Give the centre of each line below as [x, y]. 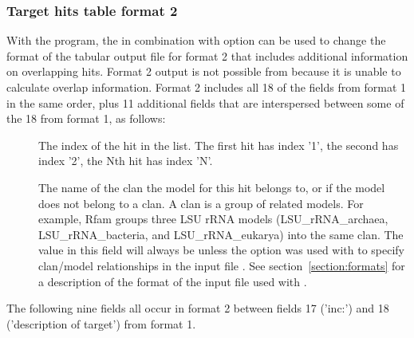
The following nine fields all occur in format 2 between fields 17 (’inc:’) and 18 [198, 308]
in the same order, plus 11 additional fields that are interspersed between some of [205, 102]
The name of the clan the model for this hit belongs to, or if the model [212, 187]
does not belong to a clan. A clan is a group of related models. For [201, 203]
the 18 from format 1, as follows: [86, 118]
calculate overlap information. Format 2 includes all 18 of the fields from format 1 [207, 87]
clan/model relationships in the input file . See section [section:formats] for [222, 265]
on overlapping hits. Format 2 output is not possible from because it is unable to [204, 71]
